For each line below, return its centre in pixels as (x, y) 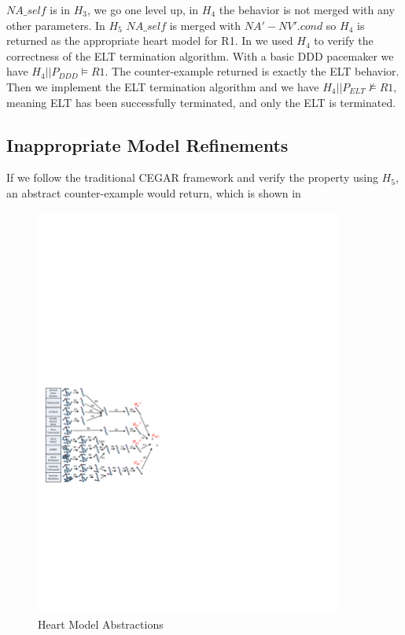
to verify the (344, 41)
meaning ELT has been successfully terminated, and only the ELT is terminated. (201, 102)
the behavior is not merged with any (307, 9)
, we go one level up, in (143, 9)
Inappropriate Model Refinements (147, 144)
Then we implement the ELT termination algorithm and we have (163, 86)
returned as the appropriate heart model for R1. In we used (150, 41)
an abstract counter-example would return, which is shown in (154, 192)
